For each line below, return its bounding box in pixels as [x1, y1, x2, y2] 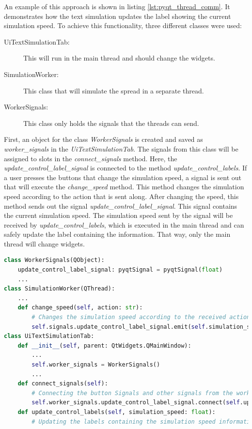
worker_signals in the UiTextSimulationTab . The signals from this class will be [4, 143, 238, 153]
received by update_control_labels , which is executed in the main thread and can [4, 219, 244, 230]
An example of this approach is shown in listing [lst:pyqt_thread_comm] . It [4, 1, 230, 11]
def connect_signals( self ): [17, 380, 108, 387]
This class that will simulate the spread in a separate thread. [23, 85, 204, 95]
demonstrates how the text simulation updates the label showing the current [4, 11, 231, 21]
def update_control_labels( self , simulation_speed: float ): [17, 408, 216, 415]
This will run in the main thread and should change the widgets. [23, 53, 215, 63]
